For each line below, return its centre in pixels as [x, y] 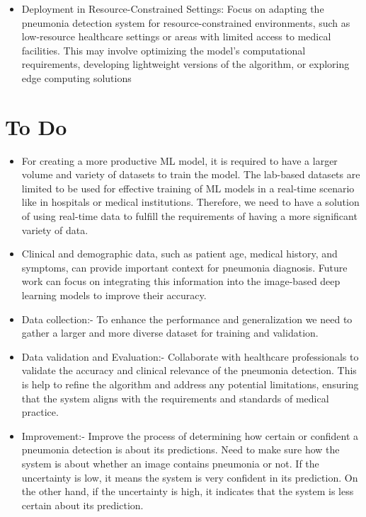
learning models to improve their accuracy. [114, 295]
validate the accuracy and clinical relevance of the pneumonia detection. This [189, 370]
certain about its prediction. [82, 505]
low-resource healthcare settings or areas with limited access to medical [176, 36]
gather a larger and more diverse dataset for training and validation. [170, 333]
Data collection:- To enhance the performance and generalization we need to [187, 319]
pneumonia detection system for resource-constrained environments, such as [186, 22]
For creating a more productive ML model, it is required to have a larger [179, 160]
